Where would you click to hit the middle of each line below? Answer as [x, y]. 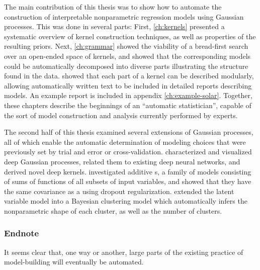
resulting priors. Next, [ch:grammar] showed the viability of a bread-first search [126, 46]
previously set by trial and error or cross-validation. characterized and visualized [128, 152]
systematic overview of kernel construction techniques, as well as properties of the [130, 36]
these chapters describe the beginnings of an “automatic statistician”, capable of [128, 105]
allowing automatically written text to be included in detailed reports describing [128, 85]
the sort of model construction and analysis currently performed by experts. [121, 115]
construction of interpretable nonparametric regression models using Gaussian [124, 16]
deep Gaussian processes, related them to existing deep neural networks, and [122, 161]
